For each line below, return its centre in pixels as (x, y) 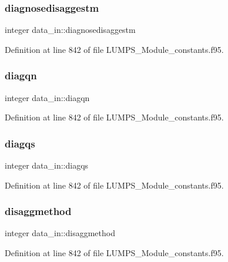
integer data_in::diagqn (47, 97)
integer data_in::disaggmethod (60, 233)
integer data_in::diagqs (47, 165)
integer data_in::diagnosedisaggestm (70, 30)
